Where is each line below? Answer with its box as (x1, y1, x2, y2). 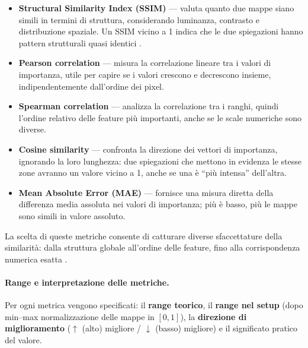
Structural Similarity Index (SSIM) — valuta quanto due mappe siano (18, 2, 294, 14)
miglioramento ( (5, 322, 71, 334)
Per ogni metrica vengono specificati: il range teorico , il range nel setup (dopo (5, 299, 303, 311)
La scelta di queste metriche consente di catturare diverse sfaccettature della (5, 229, 283, 242)
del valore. (5, 333, 42, 346)
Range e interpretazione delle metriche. (5, 276, 169, 288)
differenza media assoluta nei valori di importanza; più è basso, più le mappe (18, 198, 297, 210)
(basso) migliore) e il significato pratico (155, 322, 297, 334)
